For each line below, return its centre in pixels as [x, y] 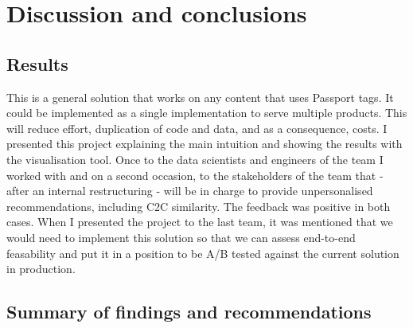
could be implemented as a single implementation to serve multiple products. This [207, 113]
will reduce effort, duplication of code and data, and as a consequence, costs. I [197, 128]
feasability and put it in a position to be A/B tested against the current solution [203, 253]
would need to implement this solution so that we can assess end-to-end [181, 237]
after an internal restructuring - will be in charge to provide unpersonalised [190, 191]
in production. [41, 269]
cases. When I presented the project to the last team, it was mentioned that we [200, 222]
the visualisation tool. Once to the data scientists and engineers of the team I [195, 159]
